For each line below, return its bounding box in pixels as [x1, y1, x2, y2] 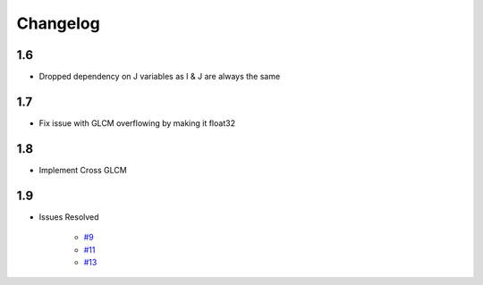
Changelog [16, 13, 100, 33]
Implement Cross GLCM [38, 164, 127, 175]
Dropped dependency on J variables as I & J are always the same [38, 71, 281, 82]
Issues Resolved [38, 211, 99, 222]
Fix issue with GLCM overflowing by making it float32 [38, 117, 236, 129]
